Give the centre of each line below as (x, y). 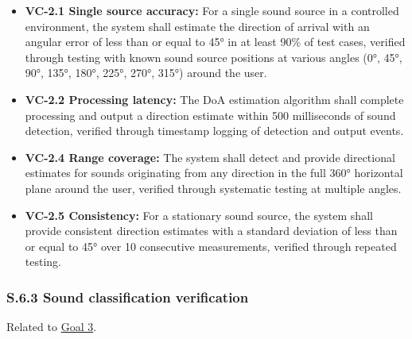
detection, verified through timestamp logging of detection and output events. (214, 131)
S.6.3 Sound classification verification (128, 297)
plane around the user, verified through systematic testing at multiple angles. (213, 188)
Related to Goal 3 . (52, 327)
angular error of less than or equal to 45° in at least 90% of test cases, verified (215, 42)
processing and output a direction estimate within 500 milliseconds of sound (210, 115)
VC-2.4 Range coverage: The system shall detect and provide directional (210, 157)
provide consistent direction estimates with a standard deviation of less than (211, 231)
